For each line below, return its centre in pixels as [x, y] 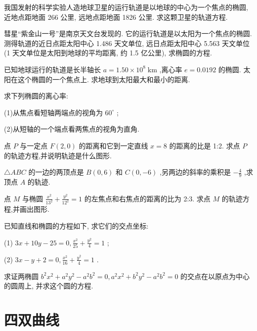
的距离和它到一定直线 [113, 145]
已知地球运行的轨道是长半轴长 [52, 69]
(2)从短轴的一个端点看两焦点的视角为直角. [72, 129]
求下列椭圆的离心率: [36, 96]
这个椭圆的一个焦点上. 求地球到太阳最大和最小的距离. [104, 79]
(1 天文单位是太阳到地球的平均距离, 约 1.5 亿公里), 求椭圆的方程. [108, 53]
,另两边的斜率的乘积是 [195, 172]
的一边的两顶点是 [56, 172]
